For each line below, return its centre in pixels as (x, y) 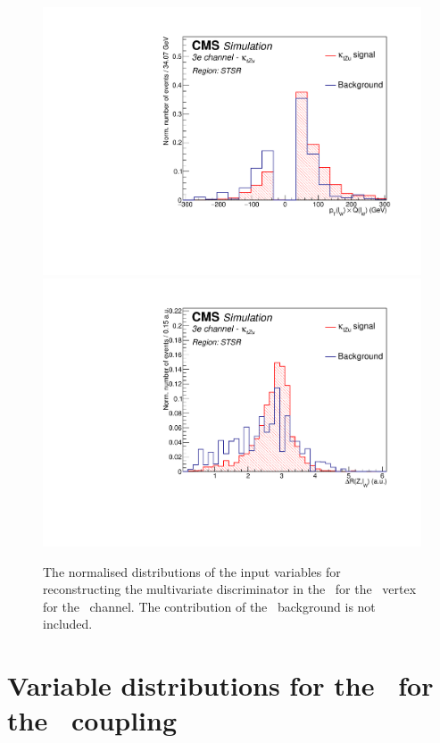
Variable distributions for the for (220, 685)
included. (68, 624)
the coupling (92, 720)
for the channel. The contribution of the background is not (209, 606)
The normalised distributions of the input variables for (192, 571)
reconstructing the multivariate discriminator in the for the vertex (230, 589)
